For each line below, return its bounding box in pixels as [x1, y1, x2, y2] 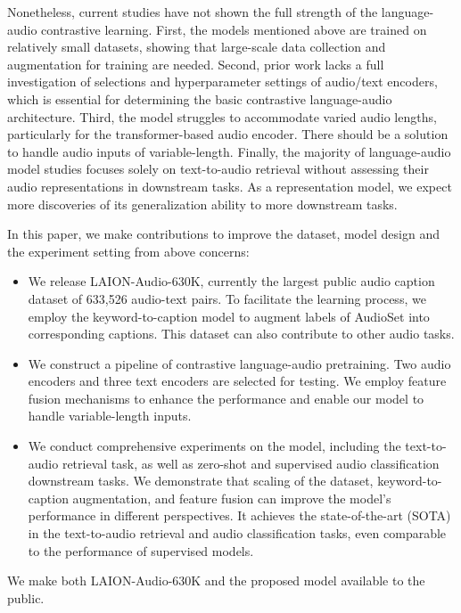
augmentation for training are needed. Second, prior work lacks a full [7, 54, 384, 73]
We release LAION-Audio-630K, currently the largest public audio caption [28, 272, 435, 290]
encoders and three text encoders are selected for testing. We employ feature [28, 372, 447, 390]
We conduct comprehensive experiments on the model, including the [28, 437, 401, 455]
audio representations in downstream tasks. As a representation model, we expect [7, 176, 452, 195]
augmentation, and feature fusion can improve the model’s [72, 488, 391, 507]
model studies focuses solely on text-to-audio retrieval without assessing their [7, 159, 429, 178]
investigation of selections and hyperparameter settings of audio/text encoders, [7, 72, 438, 91]
